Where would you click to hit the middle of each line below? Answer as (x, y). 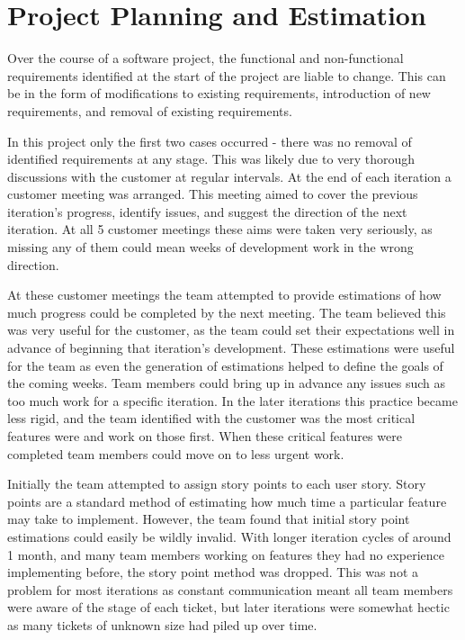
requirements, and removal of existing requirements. (150, 110)
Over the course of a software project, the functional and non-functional (206, 58)
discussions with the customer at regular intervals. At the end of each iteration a (229, 176)
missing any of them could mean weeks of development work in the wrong (210, 247)
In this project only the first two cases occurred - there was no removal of (210, 141)
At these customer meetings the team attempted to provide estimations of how (224, 295)
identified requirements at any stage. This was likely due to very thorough (211, 159)
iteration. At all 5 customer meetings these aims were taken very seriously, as (220, 229)
